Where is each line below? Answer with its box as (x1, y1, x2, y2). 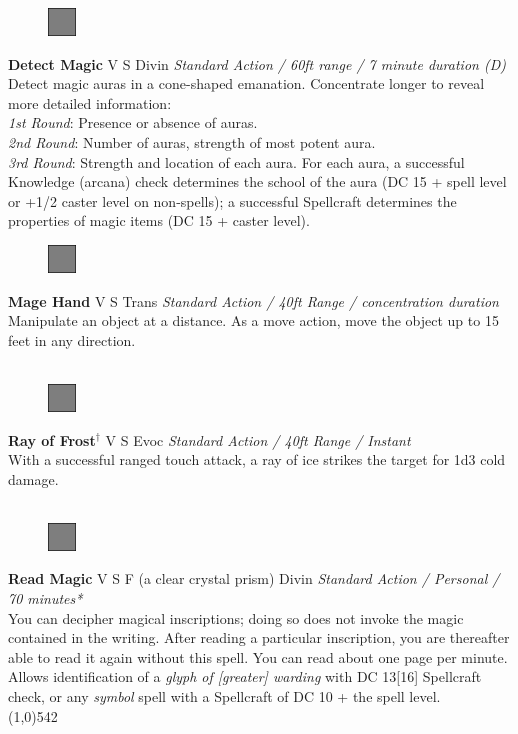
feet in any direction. (8, 329, 136, 350)
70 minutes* (8, 588, 83, 609)
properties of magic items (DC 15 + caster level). (8, 210, 310, 231)
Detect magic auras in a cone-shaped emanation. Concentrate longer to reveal (8, 73, 485, 94)
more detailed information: (8, 92, 172, 113)
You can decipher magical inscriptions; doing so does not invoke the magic (8, 607, 464, 628)
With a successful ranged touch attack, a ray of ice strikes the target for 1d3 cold (8, 449, 506, 470)
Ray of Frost (8, 429, 96, 450)
